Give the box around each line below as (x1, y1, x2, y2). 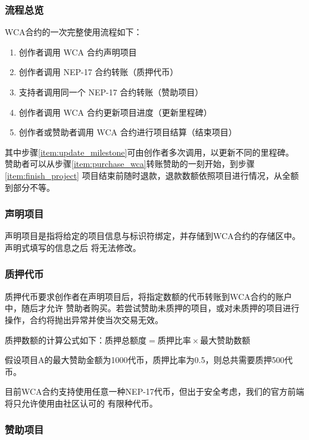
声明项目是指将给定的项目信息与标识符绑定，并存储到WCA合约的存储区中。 (5, 230, 301, 242)
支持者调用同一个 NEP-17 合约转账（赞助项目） (18, 86, 204, 98)
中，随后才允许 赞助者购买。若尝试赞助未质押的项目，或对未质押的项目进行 (5, 302, 299, 314)
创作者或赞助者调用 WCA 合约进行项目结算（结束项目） (18, 126, 237, 138)
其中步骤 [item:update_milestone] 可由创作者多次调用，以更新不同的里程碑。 (5, 145, 294, 158)
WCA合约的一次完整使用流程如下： (5, 26, 142, 38)
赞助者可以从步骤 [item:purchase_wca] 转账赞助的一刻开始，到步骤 (5, 157, 255, 170)
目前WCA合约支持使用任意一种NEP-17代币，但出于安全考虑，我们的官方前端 (5, 385, 304, 398)
